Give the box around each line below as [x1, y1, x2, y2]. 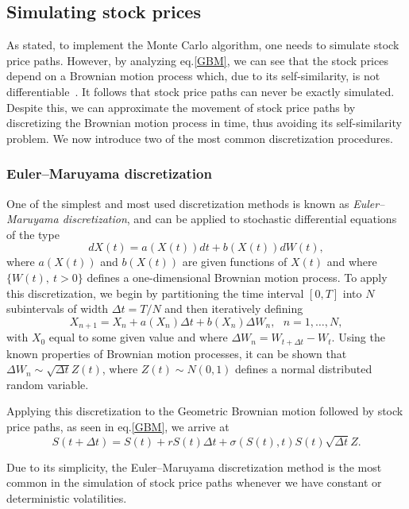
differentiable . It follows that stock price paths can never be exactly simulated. [6, 83, 395, 99]
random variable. [6, 376, 89, 392]
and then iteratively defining [164, 300, 303, 317]
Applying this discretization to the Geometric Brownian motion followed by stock [6, 403, 403, 419]
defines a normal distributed [235, 361, 372, 377]
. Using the [331, 329, 385, 345]
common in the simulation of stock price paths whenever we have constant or [6, 474, 382, 491]
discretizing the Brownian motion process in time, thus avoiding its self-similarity [6, 114, 402, 131]
